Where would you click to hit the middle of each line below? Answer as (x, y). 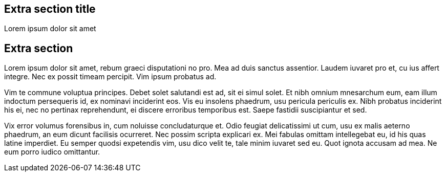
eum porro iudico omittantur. (52, 152)
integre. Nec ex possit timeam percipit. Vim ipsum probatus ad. (110, 77)
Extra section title (50, 9)
